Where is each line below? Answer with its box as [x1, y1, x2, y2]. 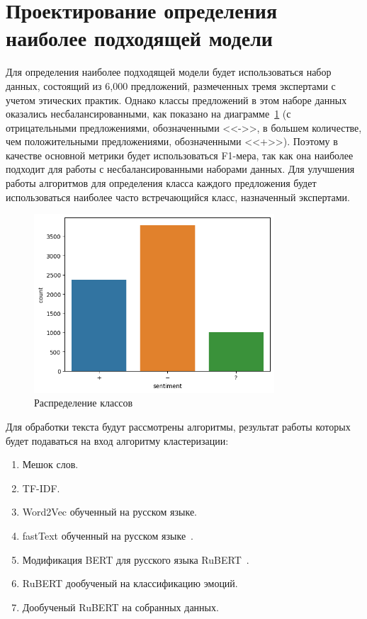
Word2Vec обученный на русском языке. [22, 504, 198, 519]
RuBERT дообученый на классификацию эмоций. [22, 576, 238, 591]
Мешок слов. [22, 457, 79, 472]
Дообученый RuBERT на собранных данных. [22, 599, 219, 614]
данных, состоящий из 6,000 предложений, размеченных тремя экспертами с [6, 78, 336, 93]
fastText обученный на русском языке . [22, 528, 194, 543]
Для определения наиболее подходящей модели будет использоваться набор [6, 64, 332, 79]
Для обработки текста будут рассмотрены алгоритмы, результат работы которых [6, 419, 351, 434]
